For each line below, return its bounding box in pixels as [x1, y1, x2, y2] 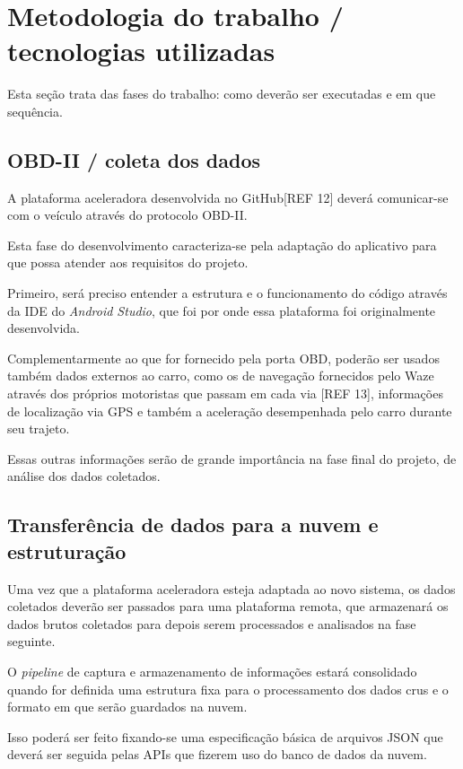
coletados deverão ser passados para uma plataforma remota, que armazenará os [7, 597, 449, 616]
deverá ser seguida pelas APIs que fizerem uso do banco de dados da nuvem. [7, 745, 427, 764]
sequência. [7, 101, 63, 120]
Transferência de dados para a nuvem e [7, 511, 379, 538]
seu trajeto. [7, 419, 70, 438]
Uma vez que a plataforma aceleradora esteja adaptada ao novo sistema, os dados [7, 579, 456, 598]
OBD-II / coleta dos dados [7, 145, 261, 173]
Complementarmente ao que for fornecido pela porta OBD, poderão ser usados [7, 348, 440, 367]
